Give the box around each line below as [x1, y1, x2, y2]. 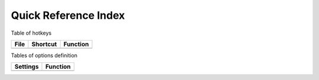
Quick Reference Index [11, 9, 125, 22]
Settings [14, 62, 39, 71]
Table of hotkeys [11, 29, 52, 36]
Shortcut [31, 40, 57, 48]
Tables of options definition [11, 52, 78, 59]
